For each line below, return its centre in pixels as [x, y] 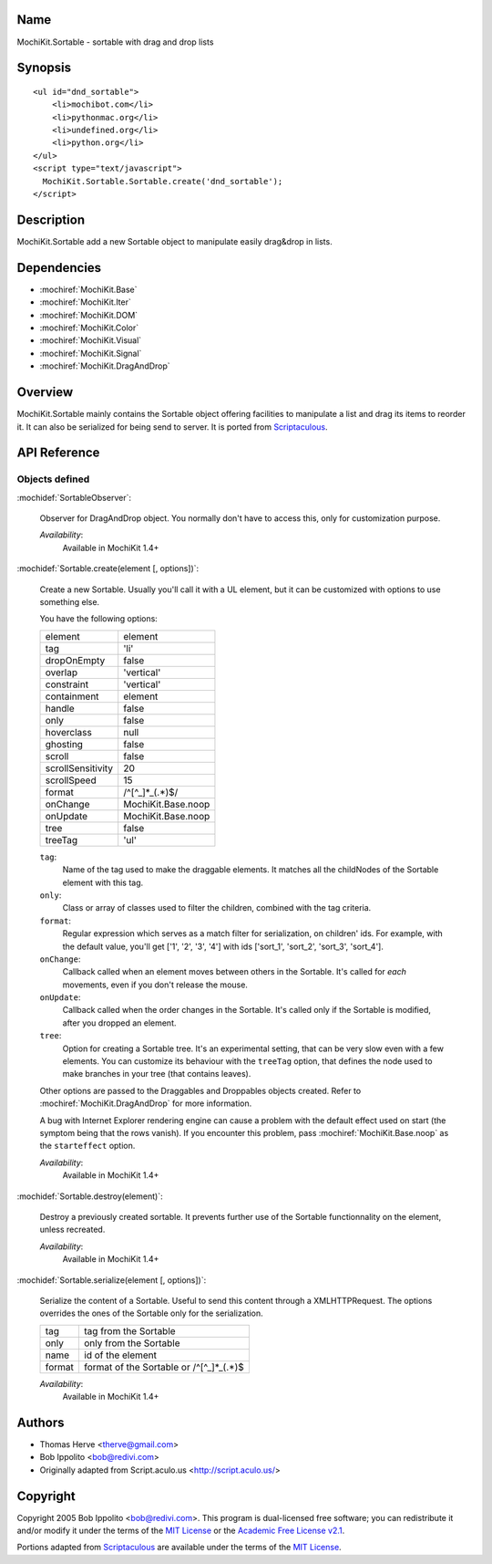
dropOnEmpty [75, 660]
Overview [45, 392]
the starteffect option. [87, 1146]
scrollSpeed [71, 780]
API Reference [58, 453]
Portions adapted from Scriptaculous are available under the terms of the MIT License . [179, 1548]
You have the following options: [99, 619]
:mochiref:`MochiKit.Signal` [91, 353]
